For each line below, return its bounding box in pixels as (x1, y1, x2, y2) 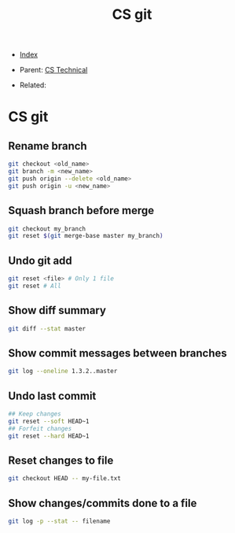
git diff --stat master (8, 324, 86, 332)
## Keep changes (8, 410, 61, 418)
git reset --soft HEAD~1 (8, 417, 90, 425)
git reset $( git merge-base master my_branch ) (8, 232, 163, 240)
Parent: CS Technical (19, 65, 88, 75)
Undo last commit (8, 389, 97, 402)
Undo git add (8, 254, 72, 267)
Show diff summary (8, 304, 106, 317)
